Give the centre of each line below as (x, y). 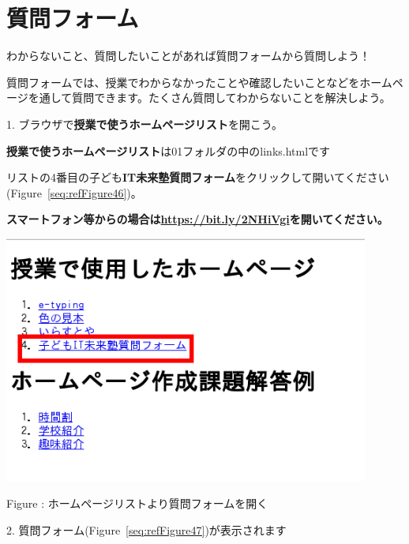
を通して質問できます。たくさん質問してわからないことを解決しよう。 (209, 98)
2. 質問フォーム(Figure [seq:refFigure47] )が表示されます (146, 529)
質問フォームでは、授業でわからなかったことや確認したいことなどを (183, 82)
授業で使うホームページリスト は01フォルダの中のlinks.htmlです (169, 150)
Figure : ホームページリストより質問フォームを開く (137, 503)
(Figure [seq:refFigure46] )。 (74, 192)
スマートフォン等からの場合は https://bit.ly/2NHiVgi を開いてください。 (197, 219)
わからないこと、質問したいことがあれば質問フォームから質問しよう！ (189, 56)
